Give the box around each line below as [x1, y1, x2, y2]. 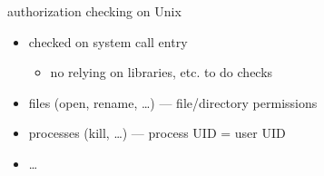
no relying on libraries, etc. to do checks [50, 63, 273, 82]
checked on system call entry [28, 32, 188, 51]
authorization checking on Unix [7, 2, 182, 20]
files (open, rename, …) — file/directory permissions [28, 93, 318, 112]
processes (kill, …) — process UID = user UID [28, 123, 286, 142]
